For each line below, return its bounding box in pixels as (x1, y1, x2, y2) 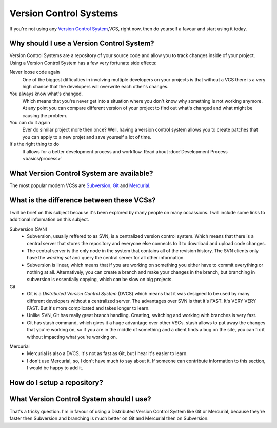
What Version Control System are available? (9, 169, 153, 177)
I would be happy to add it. (27, 365, 83, 371)
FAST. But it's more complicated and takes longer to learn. (27, 305, 150, 311)
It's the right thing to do (9, 141, 59, 147)
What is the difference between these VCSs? (9, 196, 156, 204)
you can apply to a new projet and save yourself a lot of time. (22, 134, 151, 140)
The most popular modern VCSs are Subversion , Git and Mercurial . (9, 182, 151, 189)
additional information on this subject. (9, 216, 89, 223)
